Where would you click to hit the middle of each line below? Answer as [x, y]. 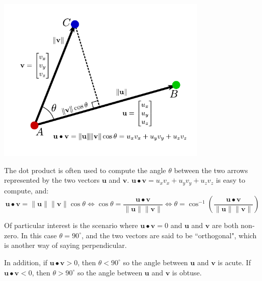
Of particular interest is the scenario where [71, 225]
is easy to [230, 180]
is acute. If [234, 262]
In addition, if [26, 262]
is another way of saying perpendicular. [65, 245]
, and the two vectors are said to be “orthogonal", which [169, 235]
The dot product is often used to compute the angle [85, 170]
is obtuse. [187, 272]
